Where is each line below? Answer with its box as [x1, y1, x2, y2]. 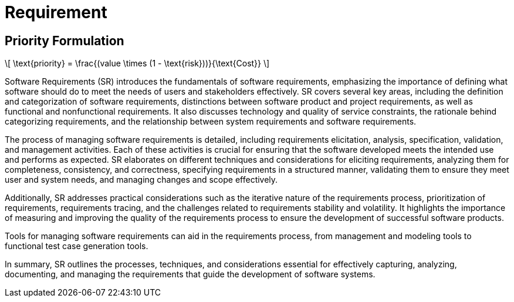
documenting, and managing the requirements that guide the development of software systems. [5, 269, 376, 280]
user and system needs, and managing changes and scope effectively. [5, 175, 278, 185]
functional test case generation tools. [5, 241, 148, 251]
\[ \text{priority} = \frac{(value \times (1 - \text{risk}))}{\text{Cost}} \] [5, 58, 270, 69]
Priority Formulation [5, 33, 124, 48]
